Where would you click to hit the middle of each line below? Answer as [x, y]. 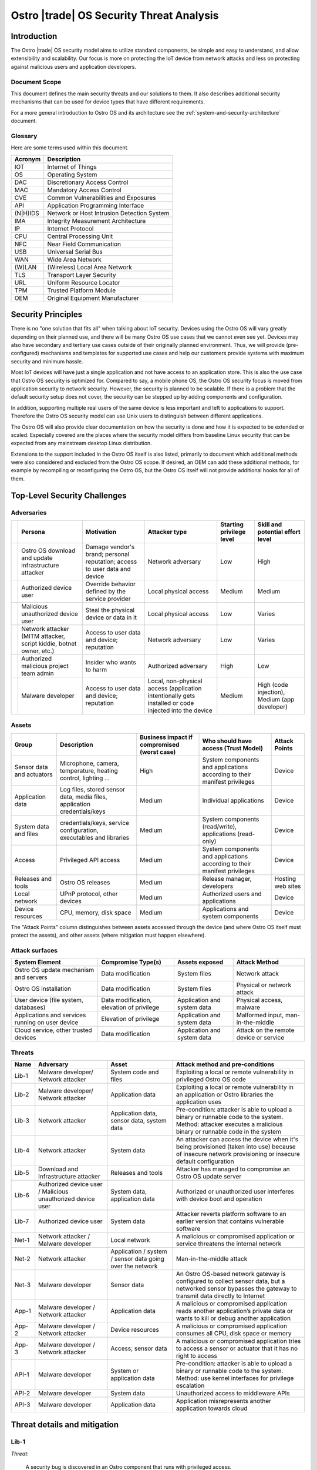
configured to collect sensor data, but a [231, 1281]
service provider [108, 599]
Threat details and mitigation [65, 1425]
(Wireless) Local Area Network [90, 267]
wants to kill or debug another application [233, 1318]
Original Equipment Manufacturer [93, 298]
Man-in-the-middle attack [212, 1259]
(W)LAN [26, 267]
